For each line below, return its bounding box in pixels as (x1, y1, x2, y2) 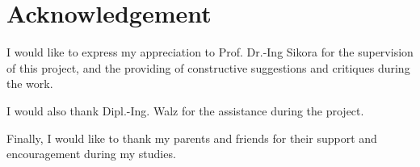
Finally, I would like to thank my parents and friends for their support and (6, 129, 377, 146)
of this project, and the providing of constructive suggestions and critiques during (6, 59, 410, 76)
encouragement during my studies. (6, 145, 176, 162)
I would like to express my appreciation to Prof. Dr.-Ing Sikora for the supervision (6, 44, 414, 61)
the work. (6, 75, 53, 92)
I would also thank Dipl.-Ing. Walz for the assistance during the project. (6, 102, 364, 119)
